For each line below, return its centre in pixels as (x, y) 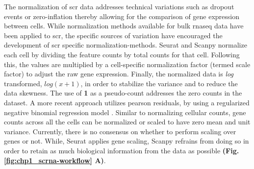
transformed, (23, 83)
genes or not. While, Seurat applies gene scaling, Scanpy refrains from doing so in (127, 141)
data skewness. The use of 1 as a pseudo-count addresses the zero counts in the (123, 93)
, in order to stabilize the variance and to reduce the (159, 83)
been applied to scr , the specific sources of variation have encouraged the (113, 35)
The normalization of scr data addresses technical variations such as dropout (119, 6)
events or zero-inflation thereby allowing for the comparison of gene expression (122, 16)
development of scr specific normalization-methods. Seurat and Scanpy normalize (126, 45)
